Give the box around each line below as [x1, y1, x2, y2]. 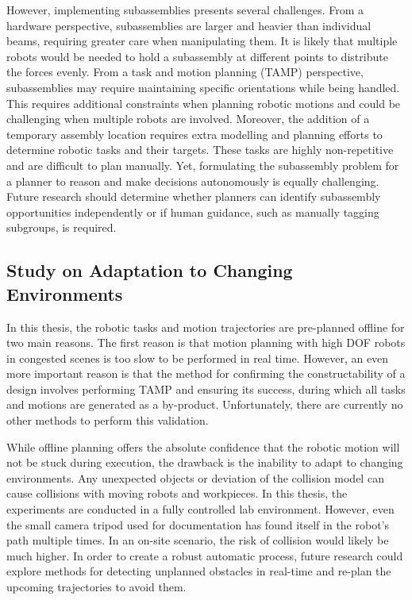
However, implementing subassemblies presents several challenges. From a [6, 2, 364, 17]
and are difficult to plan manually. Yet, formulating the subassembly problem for [6, 156, 399, 173]
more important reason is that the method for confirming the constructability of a [6, 365, 406, 382]
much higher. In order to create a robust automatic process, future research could [6, 547, 403, 563]
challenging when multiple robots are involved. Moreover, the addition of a [6, 110, 370, 127]
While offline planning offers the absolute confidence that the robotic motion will [6, 438, 400, 455]
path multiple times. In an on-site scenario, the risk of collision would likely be [6, 532, 389, 548]
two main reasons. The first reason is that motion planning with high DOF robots [6, 334, 406, 351]
